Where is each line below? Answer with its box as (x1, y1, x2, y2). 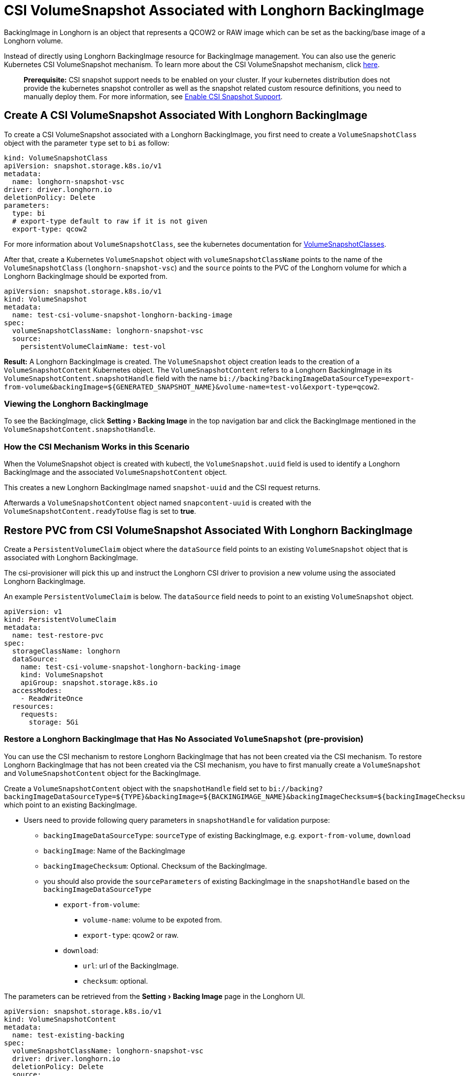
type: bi (12, 209, 46, 217)
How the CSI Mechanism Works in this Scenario (4, 441, 190, 452)
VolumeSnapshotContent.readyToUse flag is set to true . (4, 507, 197, 516)
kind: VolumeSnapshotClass (4, 154, 108, 162)
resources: (12, 702, 54, 710)
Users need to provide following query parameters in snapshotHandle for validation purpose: (24, 815, 330, 824)
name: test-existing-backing (12, 1031, 125, 1039)
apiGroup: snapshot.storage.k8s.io (20, 678, 158, 687)
